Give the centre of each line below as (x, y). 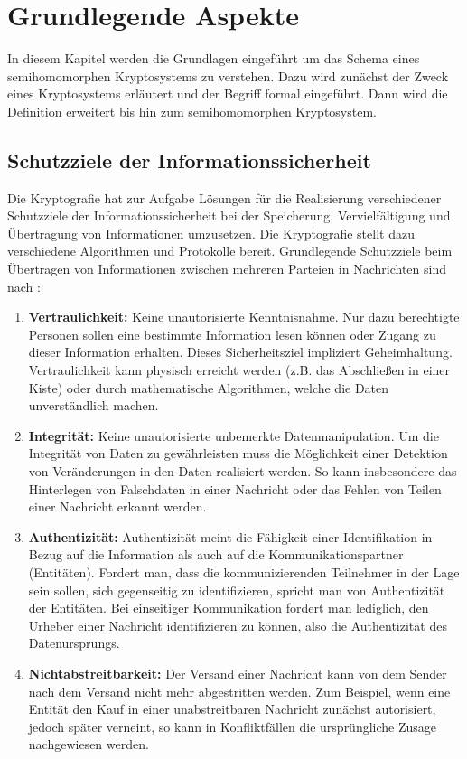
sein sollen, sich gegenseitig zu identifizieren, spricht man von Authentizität (237, 590)
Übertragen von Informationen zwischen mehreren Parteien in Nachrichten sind (227, 269)
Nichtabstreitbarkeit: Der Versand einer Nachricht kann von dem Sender (238, 673)
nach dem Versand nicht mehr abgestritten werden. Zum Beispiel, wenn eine (239, 691)
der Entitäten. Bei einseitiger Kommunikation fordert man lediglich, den (229, 608)
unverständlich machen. (93, 405)
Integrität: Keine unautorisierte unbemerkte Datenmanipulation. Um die (233, 435)
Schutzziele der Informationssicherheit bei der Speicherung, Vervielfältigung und (229, 216)
